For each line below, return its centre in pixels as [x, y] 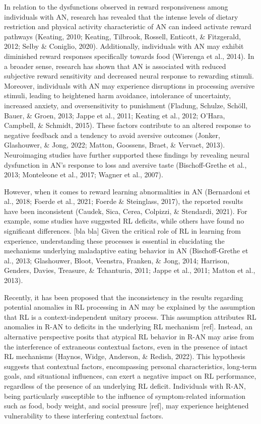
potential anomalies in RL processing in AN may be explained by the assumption [130, 307]
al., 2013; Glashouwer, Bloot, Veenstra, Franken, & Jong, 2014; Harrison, [117, 260]
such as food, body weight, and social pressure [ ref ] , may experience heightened [126, 406]
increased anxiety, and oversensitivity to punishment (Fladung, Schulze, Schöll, [126, 105]
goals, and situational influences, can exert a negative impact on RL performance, [130, 376]
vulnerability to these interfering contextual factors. [84, 415]
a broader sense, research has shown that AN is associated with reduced [115, 66]
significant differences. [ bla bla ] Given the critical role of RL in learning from [122, 231]
